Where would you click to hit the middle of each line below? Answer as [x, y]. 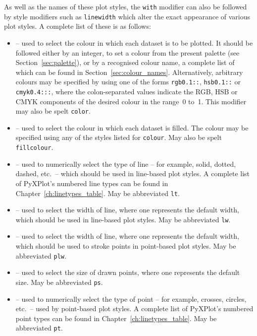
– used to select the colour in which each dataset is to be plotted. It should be [134, 42]
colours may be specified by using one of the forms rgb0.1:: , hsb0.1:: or [128, 82]
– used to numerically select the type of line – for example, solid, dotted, [126, 164]
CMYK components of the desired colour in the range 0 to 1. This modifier [131, 101]
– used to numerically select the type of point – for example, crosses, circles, [131, 299]
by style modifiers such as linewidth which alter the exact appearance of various [127, 16]
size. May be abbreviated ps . [59, 282]
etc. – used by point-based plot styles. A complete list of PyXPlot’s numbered [134, 308]
